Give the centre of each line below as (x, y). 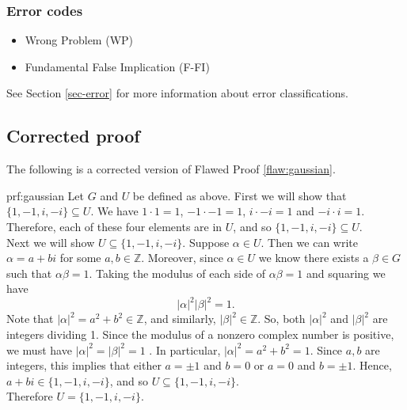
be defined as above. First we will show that (240, 195)
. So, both (281, 319)
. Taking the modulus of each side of (177, 273)
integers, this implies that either (84, 365)
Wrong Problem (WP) (79, 40)
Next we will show (51, 242)
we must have (39, 349)
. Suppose (206, 242)
